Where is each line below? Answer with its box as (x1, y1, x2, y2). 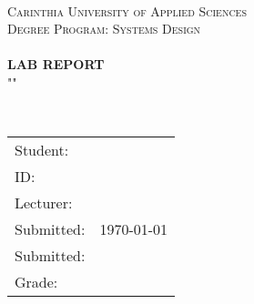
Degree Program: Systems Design (7, 19, 201, 38)
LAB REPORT (7, 55, 105, 74)
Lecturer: (15, 192, 73, 214)
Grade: (15, 271, 58, 293)
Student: (15, 139, 69, 161)
